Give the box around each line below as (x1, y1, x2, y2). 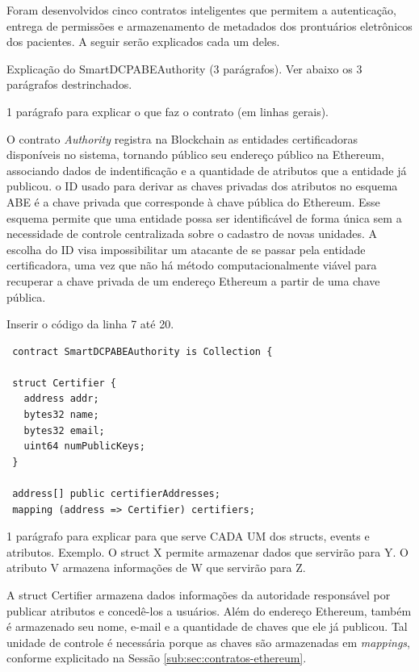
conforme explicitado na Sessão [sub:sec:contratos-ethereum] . (6, 649, 307, 666)
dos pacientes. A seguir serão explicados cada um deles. (6, 33, 280, 50)
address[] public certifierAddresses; (12, 488, 220, 500)
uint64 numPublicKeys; (23, 440, 145, 453)
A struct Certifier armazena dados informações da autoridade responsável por (6, 586, 391, 603)
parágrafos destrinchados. (6, 76, 132, 93)
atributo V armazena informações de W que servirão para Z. (6, 559, 306, 576)
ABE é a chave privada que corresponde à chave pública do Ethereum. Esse (6, 193, 380, 210)
